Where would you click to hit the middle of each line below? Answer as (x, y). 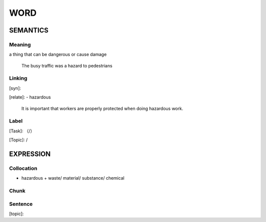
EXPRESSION (30, 154)
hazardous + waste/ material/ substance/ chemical (73, 178)
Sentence (21, 204)
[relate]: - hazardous (30, 97)
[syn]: (15, 88)
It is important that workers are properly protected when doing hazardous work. (102, 108)
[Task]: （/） (22, 131)
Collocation (23, 168)
